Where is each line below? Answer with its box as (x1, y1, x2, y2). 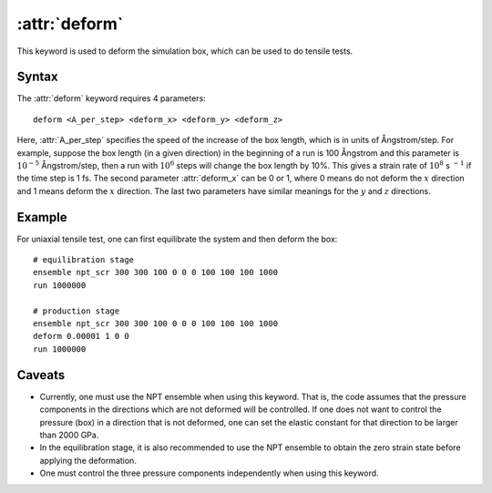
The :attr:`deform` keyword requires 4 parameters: (16, 93, 207, 104)
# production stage (33, 305, 120, 316)
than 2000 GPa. (39, 429, 99, 440)
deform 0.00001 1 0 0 (33, 331, 129, 342)
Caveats (16, 367, 66, 383)
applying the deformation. (39, 455, 137, 466)
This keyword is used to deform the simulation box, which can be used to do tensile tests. (16, 46, 354, 56)
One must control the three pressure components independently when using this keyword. (39, 467, 379, 478)
